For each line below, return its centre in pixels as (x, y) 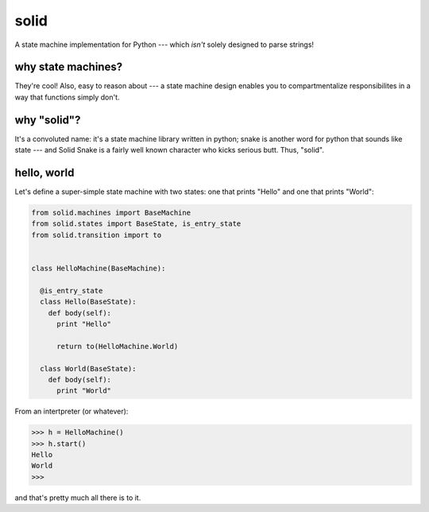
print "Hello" (84, 324)
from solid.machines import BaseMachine (111, 213)
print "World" (84, 391)
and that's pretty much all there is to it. (78, 498)
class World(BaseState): (88, 368)
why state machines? (69, 67)
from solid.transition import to (97, 235)
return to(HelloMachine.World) (118, 346)
